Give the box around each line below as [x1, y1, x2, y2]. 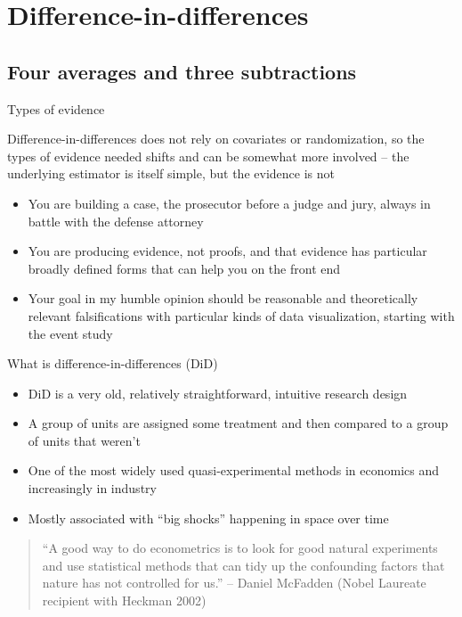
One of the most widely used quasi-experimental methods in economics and [28, 461, 440, 480]
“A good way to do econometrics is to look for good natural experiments [42, 539, 438, 557]
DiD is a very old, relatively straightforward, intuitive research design [28, 383, 408, 402]
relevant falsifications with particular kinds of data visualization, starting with [28, 306, 455, 325]
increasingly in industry [28, 479, 157, 498]
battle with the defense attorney [28, 211, 204, 230]
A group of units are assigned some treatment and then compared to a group [28, 414, 449, 432]
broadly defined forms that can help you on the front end [28, 259, 341, 277]
